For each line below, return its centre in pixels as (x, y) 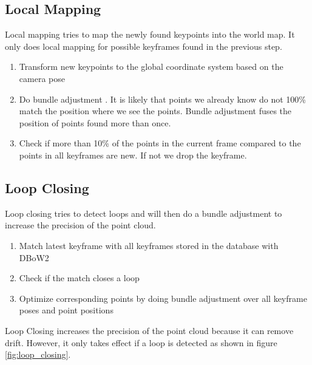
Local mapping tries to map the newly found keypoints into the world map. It (150, 34)
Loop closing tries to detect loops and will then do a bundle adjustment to (144, 213)
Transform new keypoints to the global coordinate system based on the (151, 67)
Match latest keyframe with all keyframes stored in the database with (149, 245)
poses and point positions (66, 310)
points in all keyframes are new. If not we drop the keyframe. (133, 155)
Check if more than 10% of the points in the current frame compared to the (160, 143)
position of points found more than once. (95, 122)
